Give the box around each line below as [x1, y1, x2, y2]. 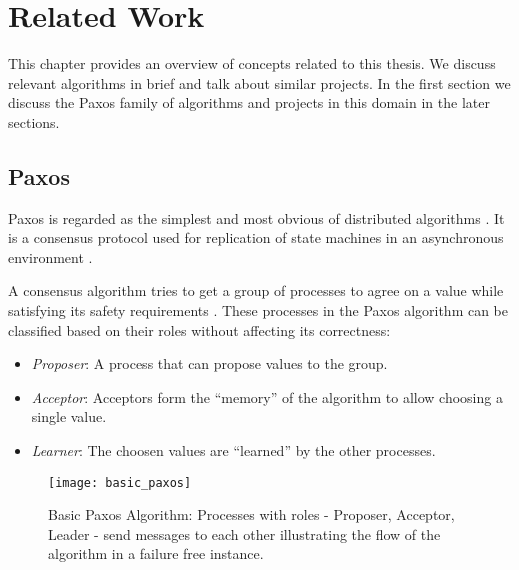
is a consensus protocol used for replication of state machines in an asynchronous [8, 227, 504, 248]
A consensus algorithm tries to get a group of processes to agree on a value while [8, 280, 504, 301]
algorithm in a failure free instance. [48, 543, 264, 564]
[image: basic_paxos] [48, 475, 192, 490]
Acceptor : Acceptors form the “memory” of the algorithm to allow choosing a [31, 386, 503, 407]
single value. [31, 406, 107, 427]
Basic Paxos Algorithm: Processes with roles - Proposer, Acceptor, [48, 504, 455, 525]
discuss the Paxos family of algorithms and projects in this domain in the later [8, 92, 490, 113]
